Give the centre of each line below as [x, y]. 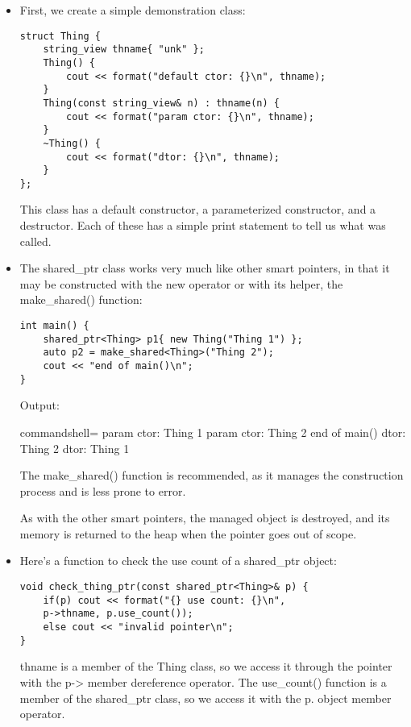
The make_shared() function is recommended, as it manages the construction [212, 475]
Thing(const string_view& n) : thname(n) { [161, 103]
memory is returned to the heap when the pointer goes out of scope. [188, 533]
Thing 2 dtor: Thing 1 [75, 448]
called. [35, 241]
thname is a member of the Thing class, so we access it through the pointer [206, 666]
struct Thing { [60, 36]
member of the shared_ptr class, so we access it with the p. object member [205, 698]
